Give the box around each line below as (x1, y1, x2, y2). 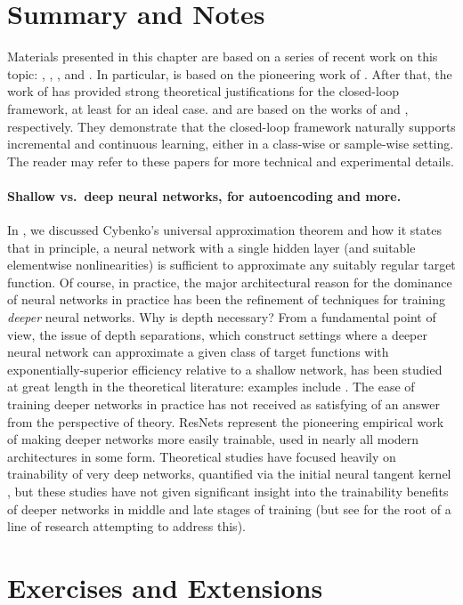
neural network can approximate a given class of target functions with (7, 343, 389, 361)
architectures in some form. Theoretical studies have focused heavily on (7, 447, 396, 465)
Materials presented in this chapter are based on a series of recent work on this (7, 47, 438, 66)
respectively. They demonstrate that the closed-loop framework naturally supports (7, 117, 456, 135)
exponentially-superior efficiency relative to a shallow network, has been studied (7, 359, 443, 378)
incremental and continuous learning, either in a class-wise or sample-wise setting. (7, 134, 454, 153)
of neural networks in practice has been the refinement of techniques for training (7, 290, 446, 309)
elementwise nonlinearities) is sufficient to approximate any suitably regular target (7, 255, 456, 274)
